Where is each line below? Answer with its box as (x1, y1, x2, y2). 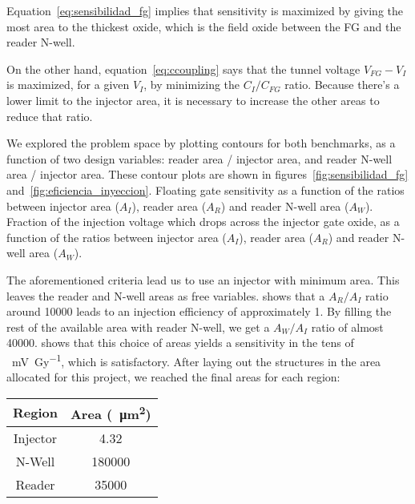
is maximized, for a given (6, 76, 130, 93)
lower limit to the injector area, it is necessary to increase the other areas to (6, 91, 380, 108)
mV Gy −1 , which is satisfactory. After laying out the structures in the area (11, 350, 381, 369)
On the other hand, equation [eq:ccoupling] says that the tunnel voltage (6, 60, 361, 77)
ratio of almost (311, 318, 384, 335)
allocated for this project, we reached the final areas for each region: (6, 369, 340, 385)
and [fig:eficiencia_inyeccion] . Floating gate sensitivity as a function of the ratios (6, 181, 405, 198)
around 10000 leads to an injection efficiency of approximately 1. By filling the (6, 303, 392, 320)
